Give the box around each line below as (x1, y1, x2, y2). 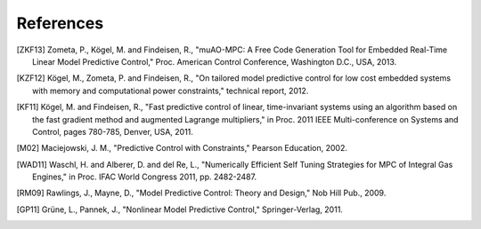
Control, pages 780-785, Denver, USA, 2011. (32, 126, 193, 137)
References (16, 13, 104, 33)
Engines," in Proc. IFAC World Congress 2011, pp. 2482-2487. (32, 171, 257, 182)
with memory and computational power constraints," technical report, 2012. (32, 85, 309, 96)
